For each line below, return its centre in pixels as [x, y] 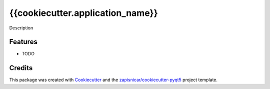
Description [21, 28]
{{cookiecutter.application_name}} [84, 13]
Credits [21, 68]
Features [23, 42]
